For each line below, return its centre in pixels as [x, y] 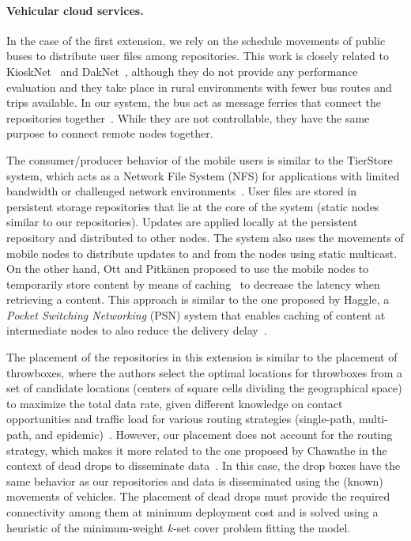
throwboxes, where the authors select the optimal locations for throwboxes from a [205, 372]
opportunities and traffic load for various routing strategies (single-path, [181, 419]
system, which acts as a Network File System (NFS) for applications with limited [203, 175]
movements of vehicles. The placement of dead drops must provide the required [198, 496]
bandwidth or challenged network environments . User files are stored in [182, 191]
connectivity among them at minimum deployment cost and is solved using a [192, 512]
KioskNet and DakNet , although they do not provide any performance [182, 71]
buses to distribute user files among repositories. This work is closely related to [198, 56]
